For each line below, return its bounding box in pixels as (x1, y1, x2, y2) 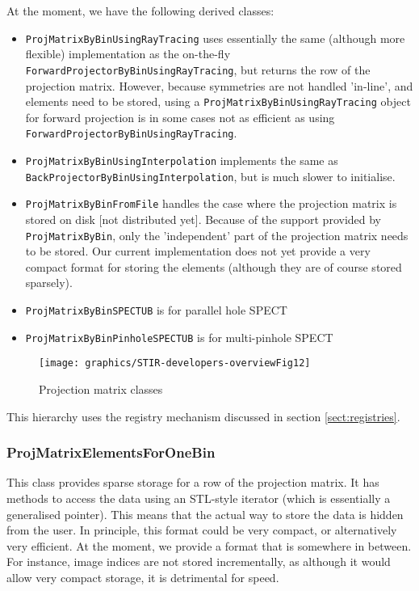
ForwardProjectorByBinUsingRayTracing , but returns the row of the (25, 61, 371, 78)
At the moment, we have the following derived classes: (6, 2, 274, 19)
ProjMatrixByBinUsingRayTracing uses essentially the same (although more (25, 29, 405, 46)
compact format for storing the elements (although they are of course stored (25, 258, 402, 275)
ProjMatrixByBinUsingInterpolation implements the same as (25, 152, 338, 168)
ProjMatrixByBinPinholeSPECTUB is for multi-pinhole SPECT (25, 328, 333, 345)
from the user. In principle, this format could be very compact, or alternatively (6, 521, 397, 538)
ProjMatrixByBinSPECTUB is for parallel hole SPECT (25, 302, 287, 318)
